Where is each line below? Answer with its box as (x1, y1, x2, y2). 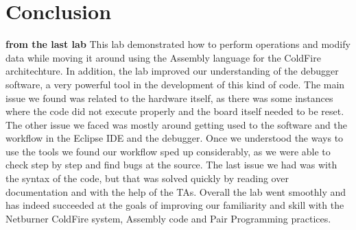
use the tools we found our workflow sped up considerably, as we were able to (5, 144, 331, 158)
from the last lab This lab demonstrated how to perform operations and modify (5, 37, 351, 51)
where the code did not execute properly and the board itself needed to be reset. (5, 104, 344, 118)
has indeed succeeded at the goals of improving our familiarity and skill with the (5, 198, 344, 212)
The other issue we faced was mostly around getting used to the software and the (5, 117, 347, 131)
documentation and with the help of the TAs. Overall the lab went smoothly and (5, 184, 346, 199)
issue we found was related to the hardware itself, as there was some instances (5, 90, 333, 105)
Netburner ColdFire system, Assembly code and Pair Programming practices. (5, 211, 331, 225)
